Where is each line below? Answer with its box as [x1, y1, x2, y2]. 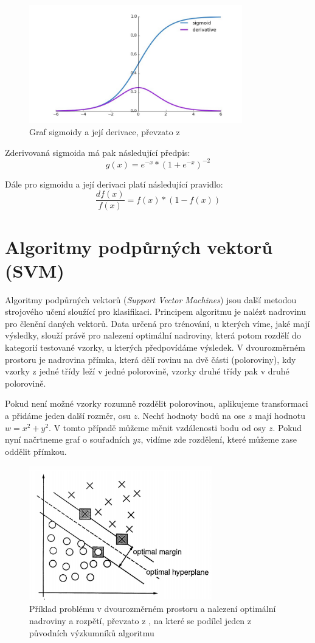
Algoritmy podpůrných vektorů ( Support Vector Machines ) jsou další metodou [5, 293, 297, 306]
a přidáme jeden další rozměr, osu [5, 409, 131, 422]
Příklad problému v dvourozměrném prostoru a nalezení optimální [29, 602, 276, 615]
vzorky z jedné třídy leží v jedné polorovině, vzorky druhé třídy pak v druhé [5, 365, 289, 378]
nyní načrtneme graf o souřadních [5, 433, 130, 446]
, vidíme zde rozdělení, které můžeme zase [140, 433, 297, 446]
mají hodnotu [255, 409, 306, 422]
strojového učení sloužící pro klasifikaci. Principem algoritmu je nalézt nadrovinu [5, 305, 306, 318]
